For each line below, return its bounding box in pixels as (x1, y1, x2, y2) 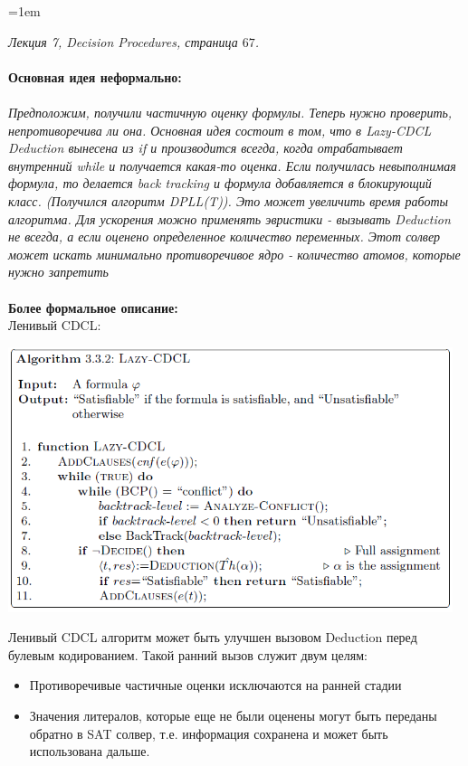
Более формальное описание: (8, 298, 178, 317)
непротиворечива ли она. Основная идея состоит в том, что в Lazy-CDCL (8, 120, 432, 139)
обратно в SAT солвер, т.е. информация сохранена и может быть (29, 723, 388, 742)
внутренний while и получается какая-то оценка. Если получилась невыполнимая (8, 156, 456, 175)
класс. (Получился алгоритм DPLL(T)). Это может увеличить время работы (8, 191, 449, 210)
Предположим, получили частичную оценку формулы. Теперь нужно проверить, (8, 102, 453, 121)
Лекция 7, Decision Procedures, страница (8, 32, 238, 51)
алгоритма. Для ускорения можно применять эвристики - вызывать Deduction (8, 209, 451, 228)
